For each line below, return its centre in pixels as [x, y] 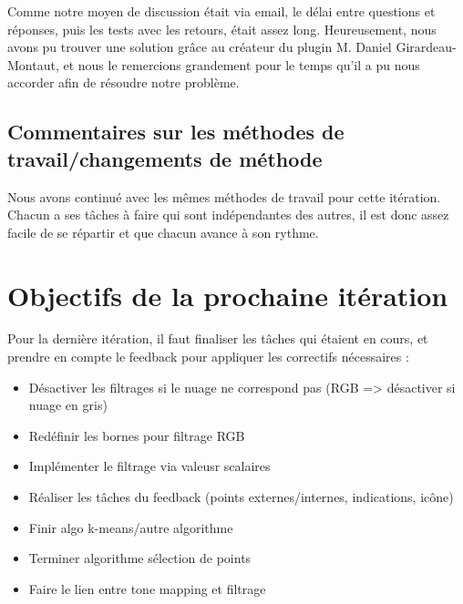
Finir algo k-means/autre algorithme [131, 527]
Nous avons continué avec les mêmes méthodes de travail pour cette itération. [224, 196]
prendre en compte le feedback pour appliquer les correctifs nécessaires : [208, 357]
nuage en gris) [68, 405]
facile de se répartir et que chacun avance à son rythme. [163, 232]
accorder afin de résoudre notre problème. [123, 82]
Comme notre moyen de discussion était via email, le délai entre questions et [221, 11]
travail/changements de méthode [165, 158]
